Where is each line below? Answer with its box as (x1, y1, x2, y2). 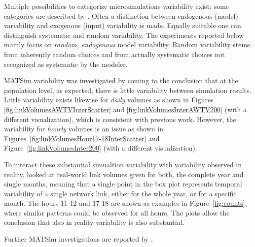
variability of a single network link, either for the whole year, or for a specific (4, 188, 237, 198)
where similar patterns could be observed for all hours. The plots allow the (4, 207, 230, 217)
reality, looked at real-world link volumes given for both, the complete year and (4, 169, 244, 179)
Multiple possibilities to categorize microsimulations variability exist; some (4, 1, 229, 11)
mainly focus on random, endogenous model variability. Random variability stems (4, 39, 250, 50)
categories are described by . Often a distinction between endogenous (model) (4, 10, 238, 21)
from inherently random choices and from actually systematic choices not (4, 49, 225, 59)
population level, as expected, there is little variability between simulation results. (4, 85, 252, 95)
